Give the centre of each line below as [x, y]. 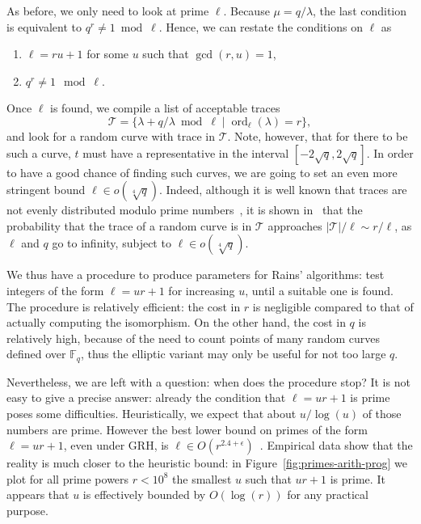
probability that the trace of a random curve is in [129, 225]
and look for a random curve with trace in [111, 135]
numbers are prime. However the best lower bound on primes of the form [187, 429]
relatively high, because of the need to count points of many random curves [193, 338]
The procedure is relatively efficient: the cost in [124, 306]
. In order [390, 152]
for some [108, 54]
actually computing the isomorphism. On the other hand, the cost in [176, 322]
